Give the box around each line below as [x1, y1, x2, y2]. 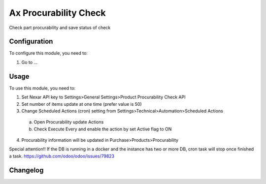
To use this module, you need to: [9, 85, 76, 91]
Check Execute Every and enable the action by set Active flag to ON [33, 126, 172, 132]
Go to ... [21, 59, 38, 65]
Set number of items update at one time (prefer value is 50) [21, 101, 142, 107]
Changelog [9, 166, 44, 174]
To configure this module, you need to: [9, 50, 88, 56]
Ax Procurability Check [9, 7, 106, 18]
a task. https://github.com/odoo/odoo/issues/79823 [9, 153, 115, 159]
